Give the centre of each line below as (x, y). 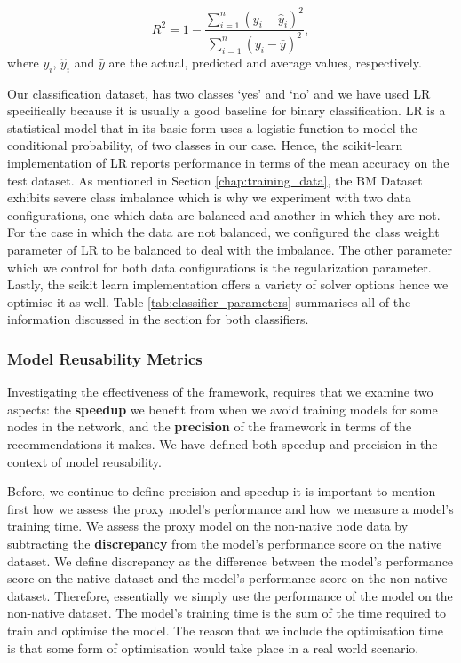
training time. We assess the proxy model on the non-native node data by (208, 526)
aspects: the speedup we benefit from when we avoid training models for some (223, 409)
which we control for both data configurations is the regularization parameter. (219, 267)
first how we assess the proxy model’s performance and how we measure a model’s (230, 508)
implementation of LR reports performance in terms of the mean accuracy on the (228, 163)
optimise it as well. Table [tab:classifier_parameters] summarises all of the (209, 301)
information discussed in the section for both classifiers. (158, 319)
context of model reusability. (84, 461)
